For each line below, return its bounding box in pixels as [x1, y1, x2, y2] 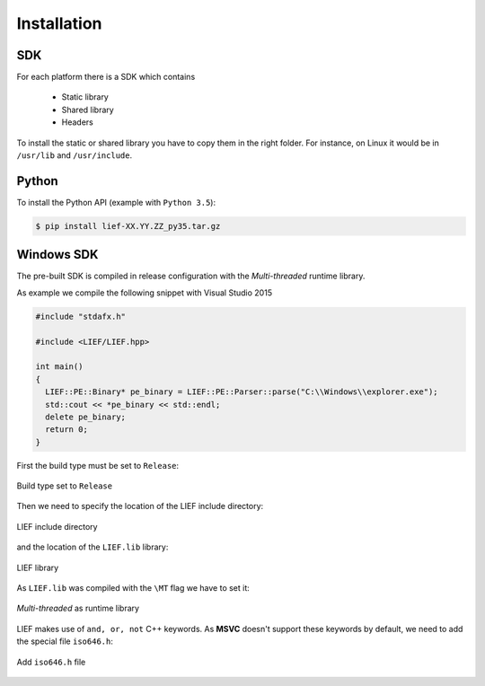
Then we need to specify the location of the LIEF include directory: [16, 501, 264, 512]
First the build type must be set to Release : [16, 460, 180, 471]
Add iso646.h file [16, 656, 86, 667]
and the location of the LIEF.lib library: [16, 541, 169, 552]
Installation [16, 13, 102, 33]
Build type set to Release [16, 480, 112, 491]
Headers [61, 117, 93, 128]
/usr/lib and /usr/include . [16, 150, 133, 161]
